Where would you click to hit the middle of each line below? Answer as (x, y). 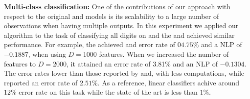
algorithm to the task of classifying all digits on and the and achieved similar (119, 35)
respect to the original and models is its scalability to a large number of (112, 16)
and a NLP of (221, 44)
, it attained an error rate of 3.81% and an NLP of (142, 63)
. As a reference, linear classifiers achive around (169, 82)
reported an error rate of (41, 82)
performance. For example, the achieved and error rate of (90, 44)
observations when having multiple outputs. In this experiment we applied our (121, 25)
